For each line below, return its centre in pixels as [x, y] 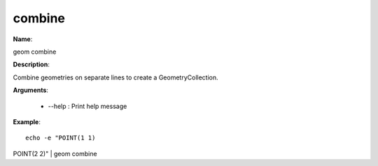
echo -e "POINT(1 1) [61, 138]
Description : [31, 65]
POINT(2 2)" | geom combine [55, 153]
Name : [23, 39]
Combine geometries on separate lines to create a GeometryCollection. [115, 77]
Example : [27, 121]
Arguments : [31, 90]
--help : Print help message [87, 106]
